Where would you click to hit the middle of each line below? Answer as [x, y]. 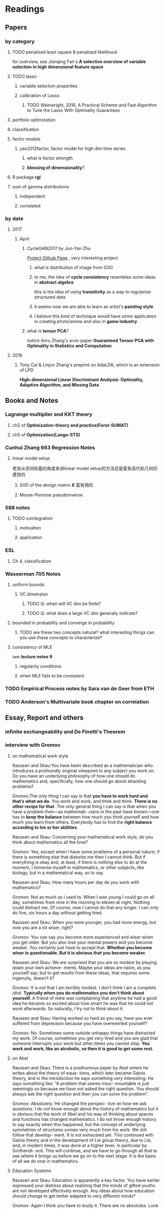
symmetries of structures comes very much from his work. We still [79, 1130]
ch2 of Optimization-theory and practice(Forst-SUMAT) [70, 425]
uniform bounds [28, 585]
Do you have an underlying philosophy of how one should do [74, 776]
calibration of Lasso [40, 95]
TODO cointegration [32, 518]
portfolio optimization [34, 120]
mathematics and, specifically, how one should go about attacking [79, 781]
